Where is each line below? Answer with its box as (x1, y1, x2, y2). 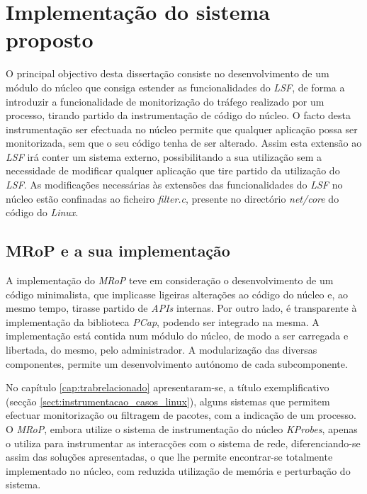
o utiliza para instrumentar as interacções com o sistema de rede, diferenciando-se (6, 435, 361, 450)
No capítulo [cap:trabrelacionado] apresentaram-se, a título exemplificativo (6, 380, 329, 395)
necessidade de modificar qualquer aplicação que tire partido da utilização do (6, 163, 340, 178)
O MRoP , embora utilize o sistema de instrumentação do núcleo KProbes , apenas (6, 421, 358, 436)
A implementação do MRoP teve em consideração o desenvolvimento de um (6, 273, 334, 288)
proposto (6, 25, 94, 54)
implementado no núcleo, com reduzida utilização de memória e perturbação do (6, 463, 351, 478)
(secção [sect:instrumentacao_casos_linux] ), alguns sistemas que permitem (6, 393, 330, 408)
